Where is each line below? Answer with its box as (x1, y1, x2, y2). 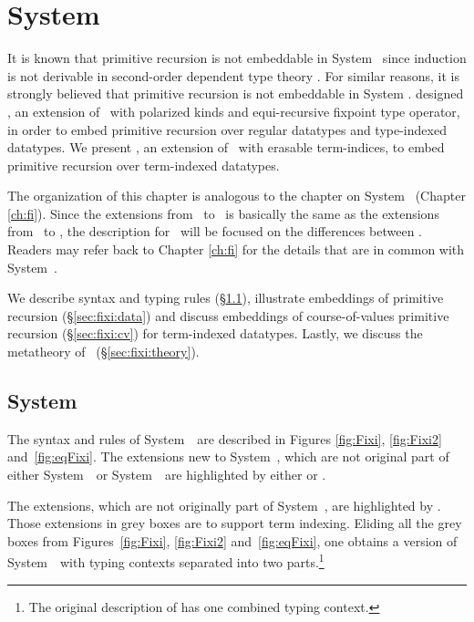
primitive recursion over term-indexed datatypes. (7, 155, 280, 174)
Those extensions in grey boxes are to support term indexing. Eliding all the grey (7, 513, 462, 533)
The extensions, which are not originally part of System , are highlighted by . (7, 495, 441, 514)
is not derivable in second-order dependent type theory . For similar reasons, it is (7, 66, 459, 85)
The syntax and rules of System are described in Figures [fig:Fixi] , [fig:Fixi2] (7, 429, 442, 448)
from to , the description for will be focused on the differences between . (7, 222, 422, 241)
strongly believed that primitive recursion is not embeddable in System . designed (7, 84, 464, 103)
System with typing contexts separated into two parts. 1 (7, 550, 325, 572)
